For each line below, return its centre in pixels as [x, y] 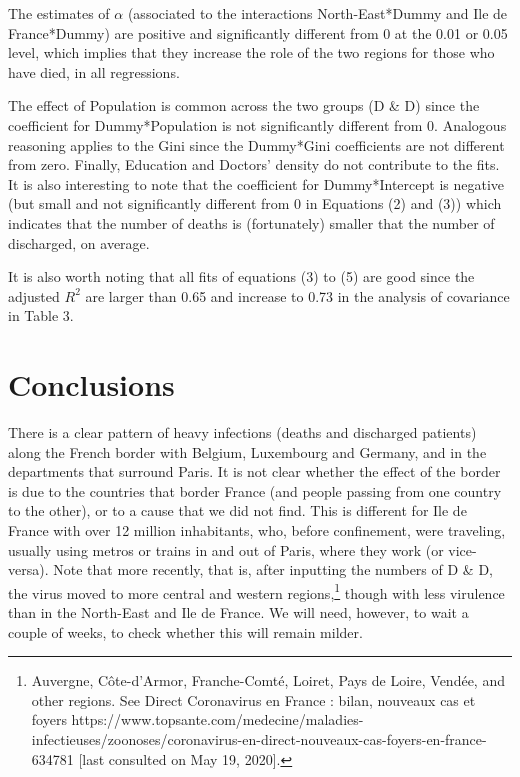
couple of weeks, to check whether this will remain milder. [185, 631]
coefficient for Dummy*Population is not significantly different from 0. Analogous [257, 124]
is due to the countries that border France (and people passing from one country [255, 490]
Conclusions [91, 384]
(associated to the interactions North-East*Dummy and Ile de [317, 13]
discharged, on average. [79, 242]
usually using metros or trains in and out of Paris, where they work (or [226, 549]
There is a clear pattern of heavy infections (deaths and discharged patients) [242, 432]
